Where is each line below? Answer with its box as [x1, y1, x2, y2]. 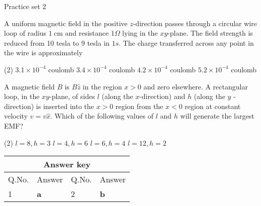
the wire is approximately [4, 47, 83, 58]
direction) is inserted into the [4, 100, 94, 111]
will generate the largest [180, 111, 254, 121]
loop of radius [4, 28, 47, 38]
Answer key [43, 158, 91, 170]
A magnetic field [4, 81, 55, 91]
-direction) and [139, 91, 186, 101]
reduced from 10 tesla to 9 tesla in [4, 37, 110, 48]
